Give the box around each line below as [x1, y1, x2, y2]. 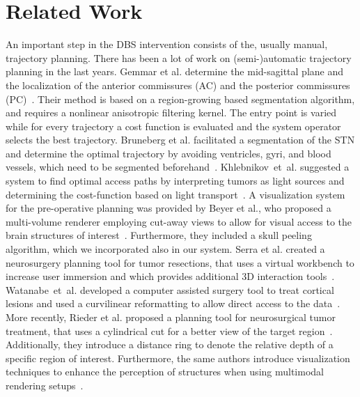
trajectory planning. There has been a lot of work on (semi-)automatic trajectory [6, 50, 352, 65]
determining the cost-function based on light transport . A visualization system [6, 187, 345, 201]
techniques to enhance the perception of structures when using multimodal [6, 364, 324, 379]
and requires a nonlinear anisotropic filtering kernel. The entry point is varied [6, 105, 337, 120]
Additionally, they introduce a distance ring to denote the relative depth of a [6, 337, 334, 352]
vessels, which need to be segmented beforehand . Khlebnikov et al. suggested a [6, 159, 350, 174]
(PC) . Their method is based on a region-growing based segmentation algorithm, [6, 91, 355, 106]
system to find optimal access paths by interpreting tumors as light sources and [6, 173, 345, 188]
